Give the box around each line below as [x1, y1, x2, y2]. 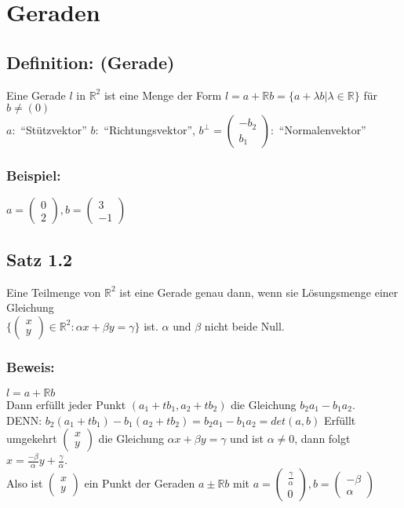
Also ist [6, 475, 43, 492]
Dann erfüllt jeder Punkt [6, 397, 126, 412]
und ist [230, 430, 264, 447]
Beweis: [6, 356, 55, 376]
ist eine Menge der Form [104, 86, 222, 103]
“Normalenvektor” [278, 122, 366, 138]
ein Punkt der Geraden [84, 475, 195, 492]
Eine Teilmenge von [6, 283, 101, 300]
